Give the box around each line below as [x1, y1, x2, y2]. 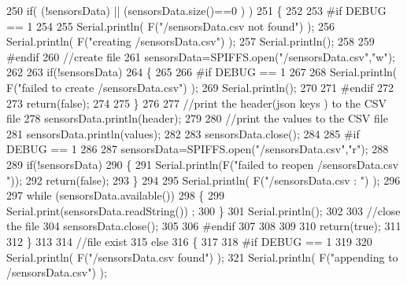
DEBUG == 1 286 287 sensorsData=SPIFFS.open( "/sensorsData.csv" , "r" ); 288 [6, 141, 389, 157]
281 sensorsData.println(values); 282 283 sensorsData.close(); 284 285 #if [6, 125, 360, 141]
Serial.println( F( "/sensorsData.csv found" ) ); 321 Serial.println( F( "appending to [6, 248, 398, 265]
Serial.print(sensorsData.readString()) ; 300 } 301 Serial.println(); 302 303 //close [6, 202, 401, 218]
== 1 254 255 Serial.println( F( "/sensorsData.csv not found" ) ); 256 [6, 17, 335, 34]
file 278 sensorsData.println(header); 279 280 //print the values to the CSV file [6, 110, 388, 126]
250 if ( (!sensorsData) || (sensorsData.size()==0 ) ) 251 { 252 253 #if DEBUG [6, 2, 387, 18]
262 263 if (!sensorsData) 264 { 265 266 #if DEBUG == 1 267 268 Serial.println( [6, 64, 398, 80]
